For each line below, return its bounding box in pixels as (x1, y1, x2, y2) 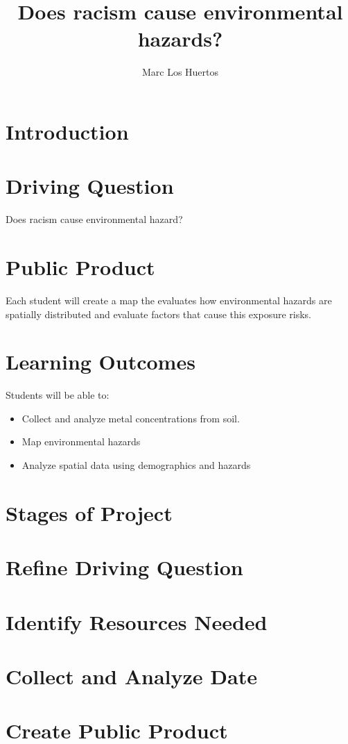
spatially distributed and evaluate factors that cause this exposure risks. (6, 306, 312, 321)
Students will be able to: (6, 388, 110, 402)
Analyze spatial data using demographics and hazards (21, 458, 251, 472)
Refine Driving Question (6, 553, 243, 581)
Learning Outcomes (6, 347, 195, 376)
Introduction (6, 117, 129, 145)
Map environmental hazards (21, 434, 141, 449)
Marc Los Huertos (141, 65, 219, 79)
